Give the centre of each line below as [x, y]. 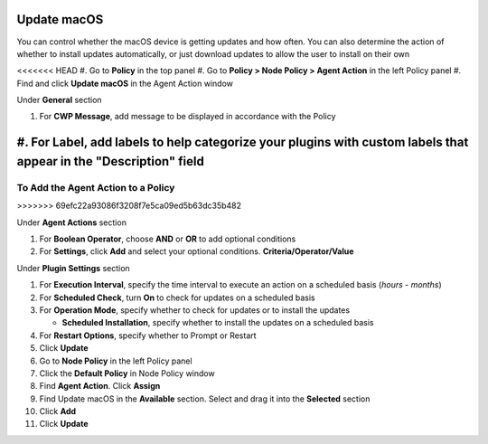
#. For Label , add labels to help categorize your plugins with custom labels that [243, 142]
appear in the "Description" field [111, 161]
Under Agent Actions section [71, 222]
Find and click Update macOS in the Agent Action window [125, 83]
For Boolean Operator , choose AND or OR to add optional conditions [168, 239]
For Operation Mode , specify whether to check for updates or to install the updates [195, 310]
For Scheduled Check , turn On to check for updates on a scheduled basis [177, 298]
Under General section [60, 100]
